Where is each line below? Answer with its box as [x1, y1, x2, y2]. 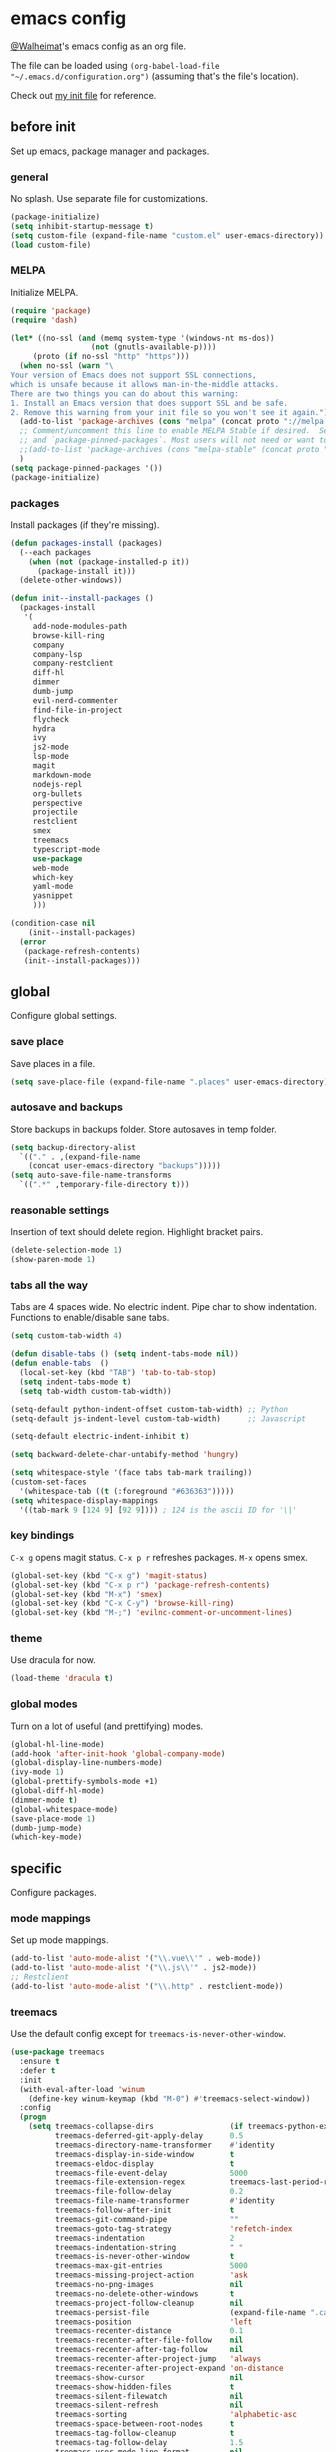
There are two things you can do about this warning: [10, 388, 240, 399]
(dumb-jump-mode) [10, 1823, 83, 1833]
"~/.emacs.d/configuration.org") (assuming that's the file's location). [10, 70, 300, 82]
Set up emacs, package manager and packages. [10, 145, 210, 157]
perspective [32, 798, 83, 808]
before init [10, 118, 77, 136]
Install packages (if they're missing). [10, 518, 160, 531]
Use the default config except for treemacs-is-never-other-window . [10, 2028, 287, 2040]
